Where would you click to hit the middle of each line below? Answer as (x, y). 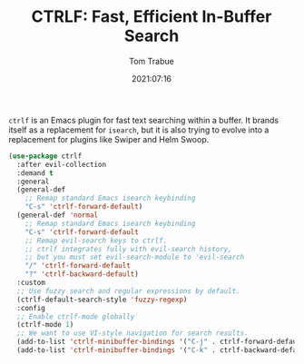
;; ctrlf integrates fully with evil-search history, (128, 249)
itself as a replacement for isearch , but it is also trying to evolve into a (139, 130)
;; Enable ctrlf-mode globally (76, 316)
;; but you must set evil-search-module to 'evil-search (135, 257)
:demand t (35, 173)
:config (31, 308)
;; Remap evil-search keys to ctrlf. (96, 241)
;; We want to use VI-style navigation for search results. (132, 333)
